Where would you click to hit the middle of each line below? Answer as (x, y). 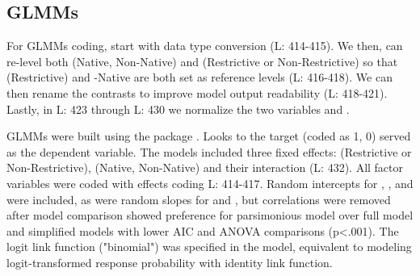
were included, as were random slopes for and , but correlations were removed (199, 199)
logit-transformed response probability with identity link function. (170, 262)
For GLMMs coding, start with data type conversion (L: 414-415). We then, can (205, 46)
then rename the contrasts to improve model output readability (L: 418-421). (197, 92)
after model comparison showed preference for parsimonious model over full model (210, 215)
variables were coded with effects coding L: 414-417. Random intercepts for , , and (210, 183)
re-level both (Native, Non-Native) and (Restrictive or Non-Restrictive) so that (202, 61)
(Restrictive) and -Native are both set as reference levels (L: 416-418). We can (199, 77)
